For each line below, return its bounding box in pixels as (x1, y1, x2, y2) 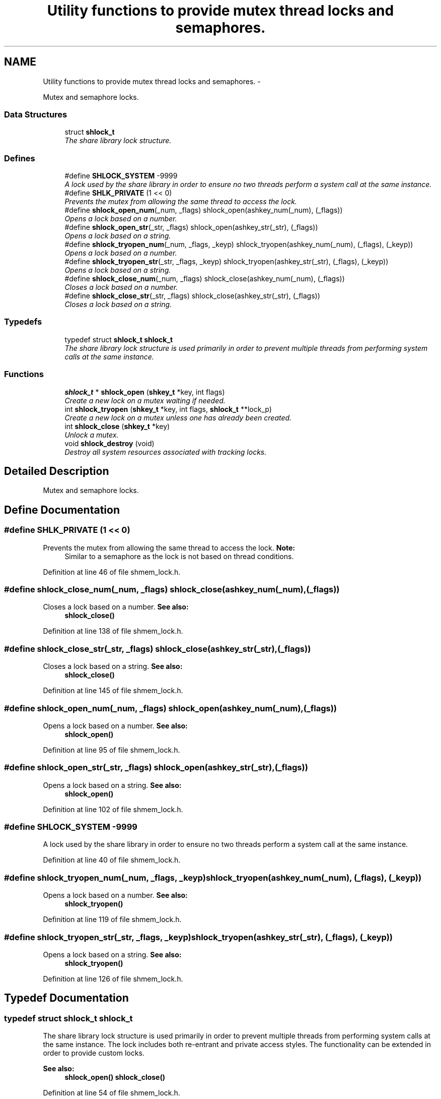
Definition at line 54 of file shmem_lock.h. (43, 1088, 180, 1097)
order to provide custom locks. (43, 1049, 144, 1058)
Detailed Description (4, 465, 109, 478)
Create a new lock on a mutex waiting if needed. (64, 396, 226, 405)
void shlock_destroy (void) (64, 439, 155, 448)
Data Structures (4, 109, 67, 119)
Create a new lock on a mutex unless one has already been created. (64, 413, 292, 422)
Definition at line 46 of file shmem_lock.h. (43, 567, 181, 576)
